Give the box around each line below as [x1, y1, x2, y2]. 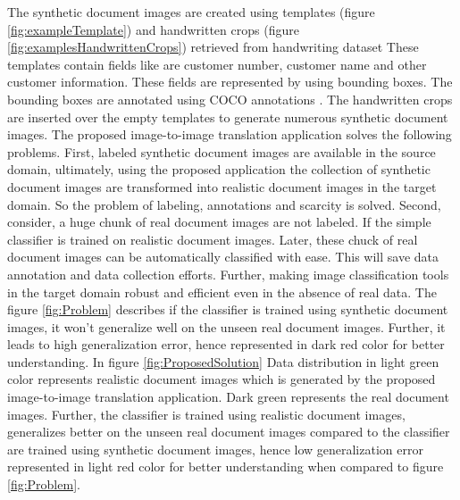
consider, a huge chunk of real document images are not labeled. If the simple [7, 212, 431, 231]
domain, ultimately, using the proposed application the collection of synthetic [7, 160, 431, 179]
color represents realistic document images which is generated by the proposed [7, 370, 436, 388]
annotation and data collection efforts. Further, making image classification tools [7, 264, 449, 283]
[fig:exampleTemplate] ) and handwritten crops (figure [7, 20, 299, 38]
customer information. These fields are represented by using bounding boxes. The [7, 72, 453, 91]
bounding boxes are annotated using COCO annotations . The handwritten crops [7, 89, 453, 108]
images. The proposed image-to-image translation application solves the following [7, 125, 452, 144]
